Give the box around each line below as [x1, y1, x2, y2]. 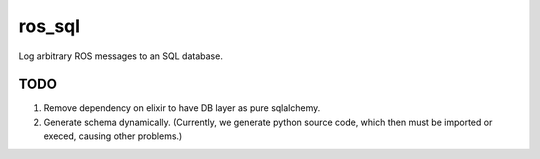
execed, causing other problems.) [43, 130, 183, 142]
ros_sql [18, 15, 80, 37]
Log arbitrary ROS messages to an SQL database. [18, 50, 224, 62]
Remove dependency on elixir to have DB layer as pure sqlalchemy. [43, 102, 321, 114]
